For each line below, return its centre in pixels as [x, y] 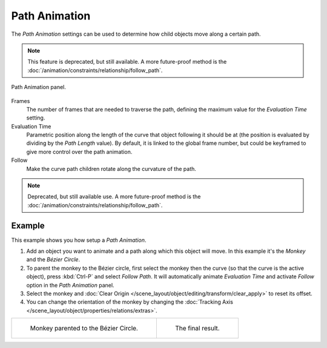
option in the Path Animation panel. [70, 285]
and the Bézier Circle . [53, 259]
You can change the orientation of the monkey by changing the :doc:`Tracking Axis [130, 302]
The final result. [197, 329]
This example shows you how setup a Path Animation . [79, 240]
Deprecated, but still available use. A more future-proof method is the [114, 196]
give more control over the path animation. [79, 152]
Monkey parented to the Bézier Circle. [84, 329]
